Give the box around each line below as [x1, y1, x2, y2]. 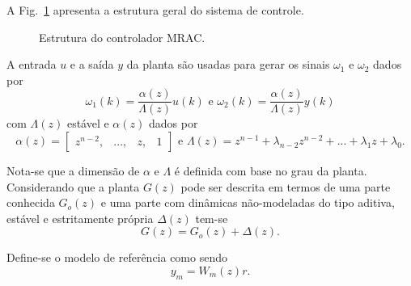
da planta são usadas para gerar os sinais [126, 56, 330, 73]
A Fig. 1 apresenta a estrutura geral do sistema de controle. [6, 2, 304, 18]
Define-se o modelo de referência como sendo [6, 249, 227, 266]
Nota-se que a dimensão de [6, 162, 140, 179]
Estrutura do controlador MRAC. [39, 28, 205, 45]
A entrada [6, 56, 57, 73]
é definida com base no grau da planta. [174, 162, 367, 179]
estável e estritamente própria [6, 209, 154, 226]
